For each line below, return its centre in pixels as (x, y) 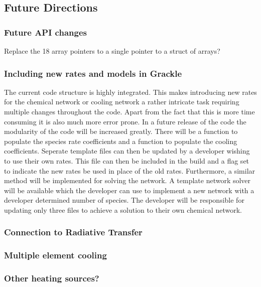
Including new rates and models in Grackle (93, 73)
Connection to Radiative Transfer (73, 232)
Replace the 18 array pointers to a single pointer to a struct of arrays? (112, 51)
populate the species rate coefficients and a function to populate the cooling (121, 141)
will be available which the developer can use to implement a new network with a (129, 190)
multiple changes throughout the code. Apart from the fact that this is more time (129, 111)
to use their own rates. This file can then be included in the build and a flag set (127, 160)
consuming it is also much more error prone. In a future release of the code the (125, 121)
